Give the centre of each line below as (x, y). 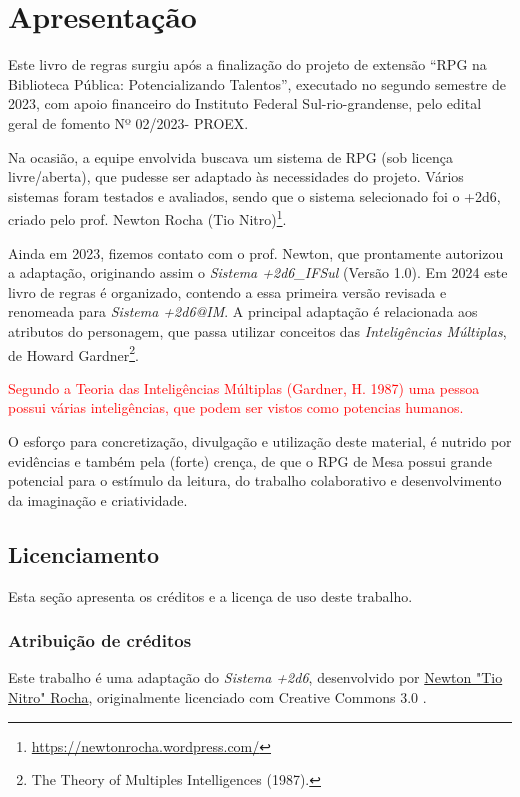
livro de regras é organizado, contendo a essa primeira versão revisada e (227, 291)
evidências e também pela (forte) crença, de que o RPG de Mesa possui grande (250, 460)
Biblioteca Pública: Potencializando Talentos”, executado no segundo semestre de (257, 83)
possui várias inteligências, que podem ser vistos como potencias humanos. (236, 407)
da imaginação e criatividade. (98, 499)
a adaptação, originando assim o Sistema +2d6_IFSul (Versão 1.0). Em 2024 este (258, 272)
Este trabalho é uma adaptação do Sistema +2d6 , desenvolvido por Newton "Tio (255, 677)
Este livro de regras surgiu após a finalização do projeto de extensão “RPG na (247, 64)
